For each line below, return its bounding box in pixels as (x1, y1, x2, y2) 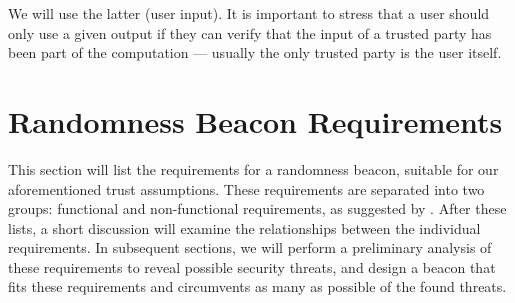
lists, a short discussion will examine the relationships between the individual (8, 217, 481, 238)
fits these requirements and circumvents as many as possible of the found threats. (8, 276, 507, 297)
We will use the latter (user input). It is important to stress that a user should (8, 3, 490, 23)
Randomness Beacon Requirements (8, 100, 503, 141)
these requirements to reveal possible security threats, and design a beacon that (8, 256, 496, 277)
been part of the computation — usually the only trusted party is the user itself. (8, 42, 502, 63)
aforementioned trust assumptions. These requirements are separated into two (8, 178, 485, 199)
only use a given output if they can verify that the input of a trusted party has (8, 22, 492, 43)
